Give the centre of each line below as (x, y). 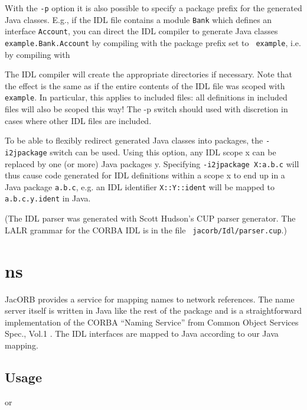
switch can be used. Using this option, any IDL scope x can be (163, 152)
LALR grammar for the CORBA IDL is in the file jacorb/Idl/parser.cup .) (146, 230)
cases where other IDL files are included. (78, 120)
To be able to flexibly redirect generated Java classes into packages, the (134, 140)
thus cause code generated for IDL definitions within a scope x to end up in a (145, 175)
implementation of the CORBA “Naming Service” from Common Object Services (152, 322)
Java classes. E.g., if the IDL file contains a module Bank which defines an (138, 19)
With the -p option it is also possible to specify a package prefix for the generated (153, 8)
